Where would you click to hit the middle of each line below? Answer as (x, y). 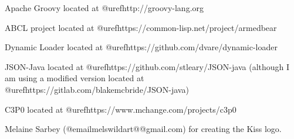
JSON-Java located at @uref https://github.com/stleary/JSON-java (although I (147, 66)
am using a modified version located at (75, 78)
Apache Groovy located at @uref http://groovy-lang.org (104, 8)
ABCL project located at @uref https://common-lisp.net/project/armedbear (141, 27)
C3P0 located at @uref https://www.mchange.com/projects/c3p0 (121, 109)
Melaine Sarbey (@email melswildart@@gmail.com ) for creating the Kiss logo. (143, 129)
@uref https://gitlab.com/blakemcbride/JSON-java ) (97, 89)
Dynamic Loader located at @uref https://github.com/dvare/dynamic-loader (141, 47)
